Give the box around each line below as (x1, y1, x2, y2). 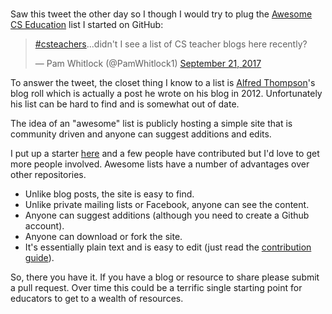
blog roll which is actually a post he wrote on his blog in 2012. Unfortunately (10, 88, 323, 100)
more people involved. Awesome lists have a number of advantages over (10, 158, 310, 170)
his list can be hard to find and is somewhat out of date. (10, 98, 240, 110)
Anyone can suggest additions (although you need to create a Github (24, 209, 310, 222)
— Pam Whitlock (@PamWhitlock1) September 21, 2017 (34, 58, 262, 70)
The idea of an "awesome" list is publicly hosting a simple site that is (10, 118, 293, 130)
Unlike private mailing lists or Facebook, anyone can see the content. (24, 199, 310, 211)
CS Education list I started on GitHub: (10, 19, 164, 31)
